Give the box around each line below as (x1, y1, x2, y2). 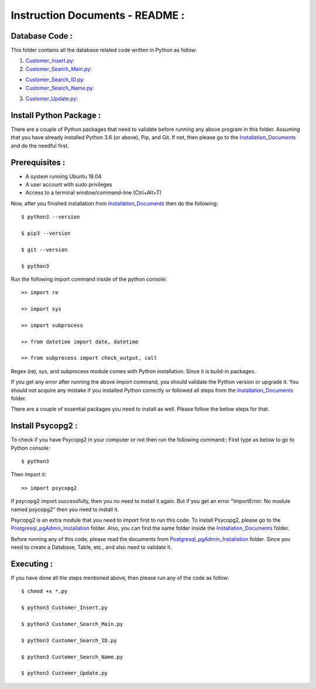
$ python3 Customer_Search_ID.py (21, 637, 117, 643)
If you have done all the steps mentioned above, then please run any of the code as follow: (11, 574, 229, 581)
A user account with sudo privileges (25, 181, 112, 188)
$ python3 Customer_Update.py (21, 670, 108, 677)
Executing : (11, 559, 53, 569)
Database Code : (11, 31, 73, 41)
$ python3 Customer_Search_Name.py (21, 653, 123, 660)
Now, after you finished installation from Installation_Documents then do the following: (11, 199, 219, 207)
